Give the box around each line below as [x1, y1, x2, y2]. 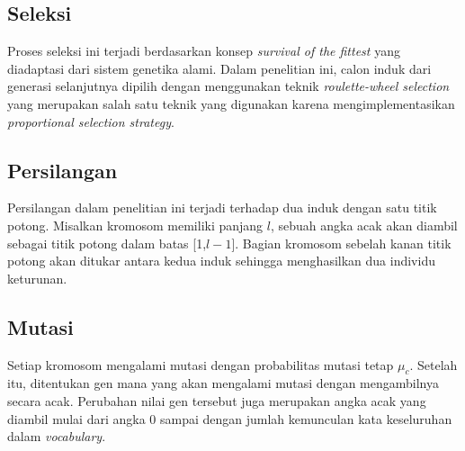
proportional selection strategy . [7, 112, 174, 131]
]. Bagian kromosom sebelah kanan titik [231, 233, 452, 252]
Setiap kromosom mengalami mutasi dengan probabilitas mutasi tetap [7, 355, 394, 374]
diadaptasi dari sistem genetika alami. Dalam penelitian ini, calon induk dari [7, 59, 432, 77]
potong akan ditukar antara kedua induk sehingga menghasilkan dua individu [7, 251, 435, 270]
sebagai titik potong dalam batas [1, [7, 233, 207, 252]
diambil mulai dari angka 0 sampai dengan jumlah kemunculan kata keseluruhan [7, 409, 452, 428]
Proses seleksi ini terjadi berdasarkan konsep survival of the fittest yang [7, 41, 400, 60]
